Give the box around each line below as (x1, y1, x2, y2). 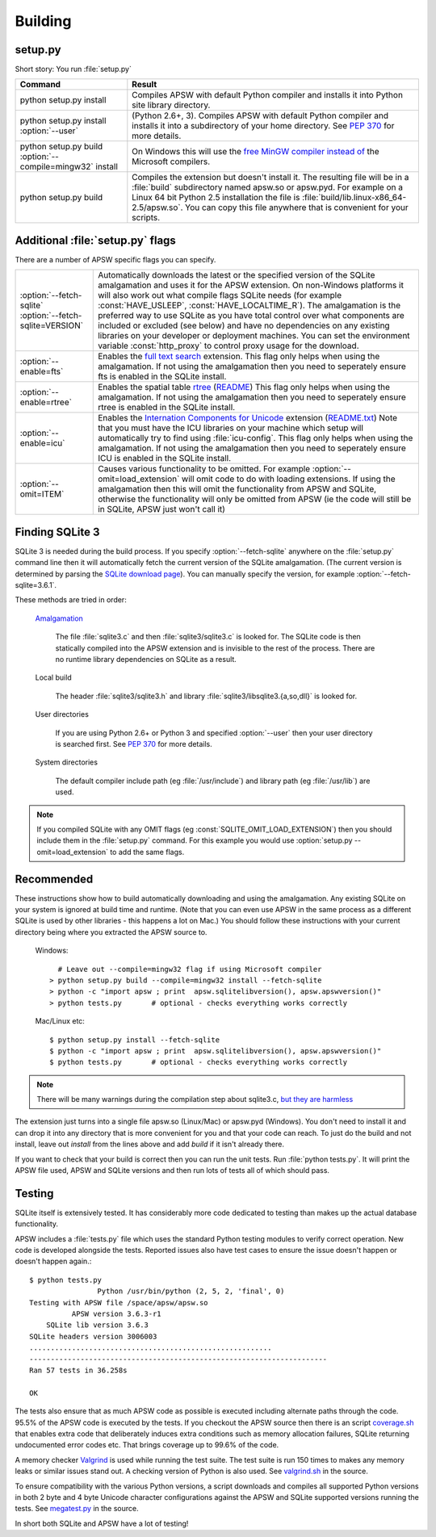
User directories (35, 710, 89, 719)
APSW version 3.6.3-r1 (71, 1309, 161, 1319)
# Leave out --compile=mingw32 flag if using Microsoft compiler (57, 965, 322, 974)
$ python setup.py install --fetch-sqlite (49, 1035, 220, 1045)
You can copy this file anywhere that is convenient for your (184, 202, 409, 213)
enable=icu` (19, 438, 65, 449)
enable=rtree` (19, 396, 73, 408)
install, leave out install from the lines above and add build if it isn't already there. (15, 1139, 285, 1150)
